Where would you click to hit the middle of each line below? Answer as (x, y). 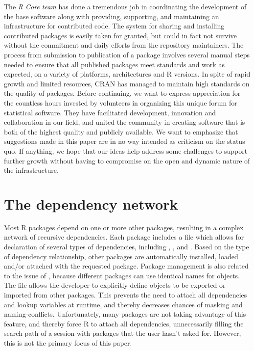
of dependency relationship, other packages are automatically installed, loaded (121, 256)
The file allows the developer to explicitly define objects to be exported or (115, 285)
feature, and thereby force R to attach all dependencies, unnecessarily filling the (124, 323)
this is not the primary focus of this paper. (68, 342)
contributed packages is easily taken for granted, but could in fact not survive (120, 35)
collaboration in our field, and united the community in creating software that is (125, 122)
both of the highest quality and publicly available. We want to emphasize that (121, 131)
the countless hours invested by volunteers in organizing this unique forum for (121, 102)
